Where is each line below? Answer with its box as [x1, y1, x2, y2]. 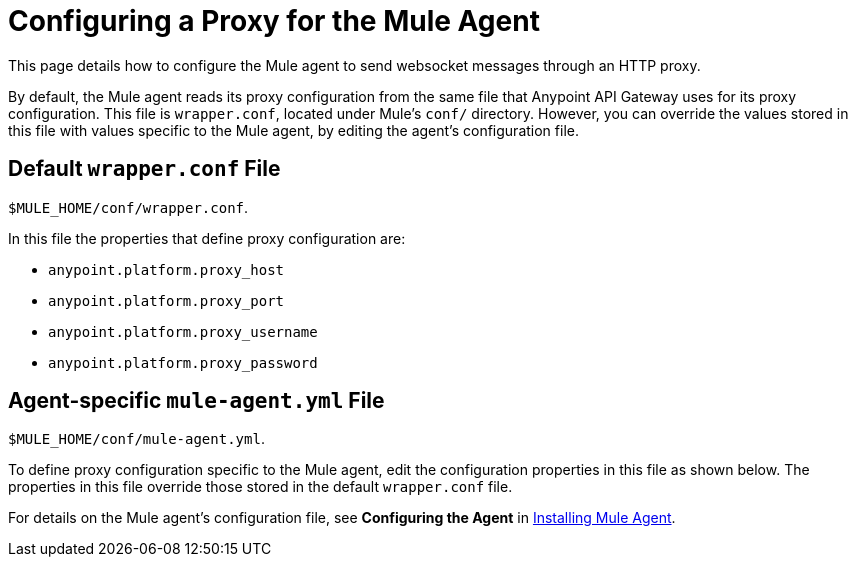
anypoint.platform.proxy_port [48, 292, 285, 309]
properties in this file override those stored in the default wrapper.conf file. [8, 478, 513, 496]
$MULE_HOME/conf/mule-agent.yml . [8, 430, 265, 448]
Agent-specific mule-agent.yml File [8, 388, 385, 414]
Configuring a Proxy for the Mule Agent [8, 4, 540, 38]
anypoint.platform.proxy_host [48, 261, 285, 278]
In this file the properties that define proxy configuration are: [8, 229, 406, 247]
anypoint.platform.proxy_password [48, 354, 318, 371]
